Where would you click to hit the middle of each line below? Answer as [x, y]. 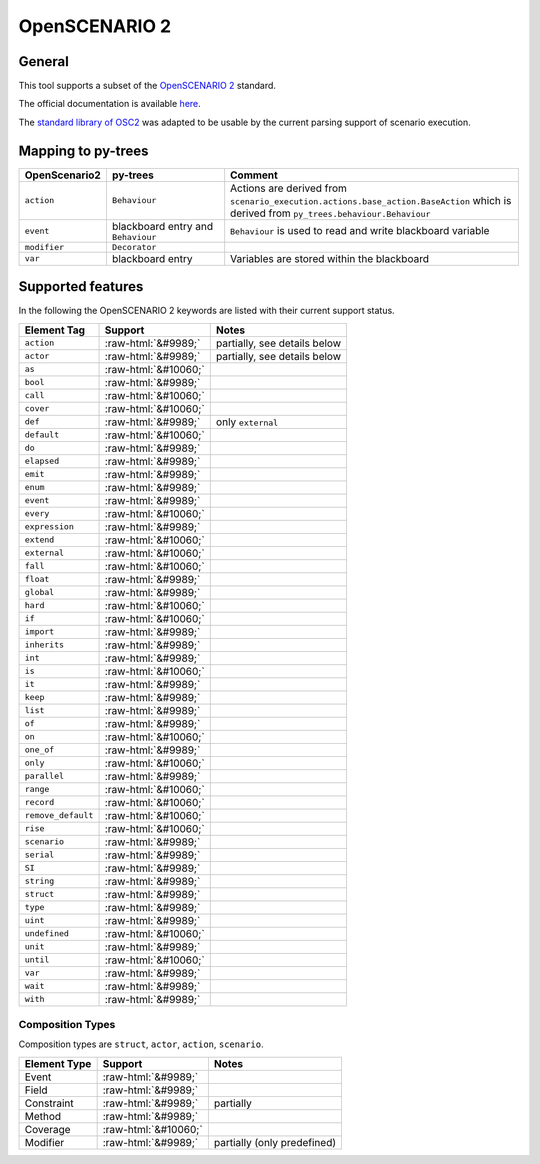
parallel [44, 776]
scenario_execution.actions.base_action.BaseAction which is [371, 200]
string [39, 881]
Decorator [134, 246]
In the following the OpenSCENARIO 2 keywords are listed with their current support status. [206, 311]
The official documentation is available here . [110, 104]
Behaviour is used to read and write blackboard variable [360, 231]
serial [39, 855]
